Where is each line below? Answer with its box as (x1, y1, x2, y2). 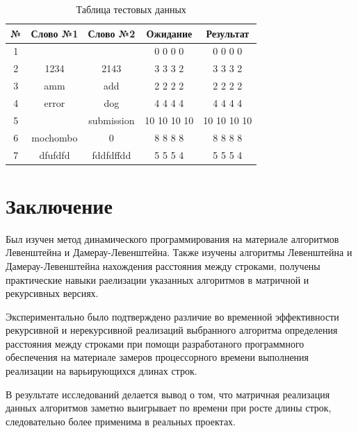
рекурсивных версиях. (6, 286, 99, 300)
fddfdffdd (92, 147, 131, 162)
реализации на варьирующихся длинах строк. (6, 364, 197, 378)
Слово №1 (31, 26, 79, 40)
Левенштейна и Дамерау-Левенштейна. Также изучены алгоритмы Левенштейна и (6, 245, 352, 260)
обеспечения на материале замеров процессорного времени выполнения (6, 350, 309, 364)
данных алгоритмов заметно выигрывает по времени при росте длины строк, (6, 400, 332, 415)
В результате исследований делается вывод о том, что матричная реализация (6, 387, 330, 401)
